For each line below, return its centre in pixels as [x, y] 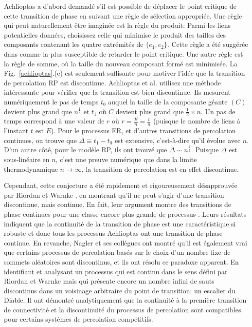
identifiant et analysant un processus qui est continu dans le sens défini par [116, 271]
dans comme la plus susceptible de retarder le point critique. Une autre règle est [124, 53]
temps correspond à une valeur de [54, 121]
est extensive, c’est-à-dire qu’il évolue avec [178, 140]
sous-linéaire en [27, 159]
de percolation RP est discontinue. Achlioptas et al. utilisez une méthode [112, 82]
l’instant [16, 131]
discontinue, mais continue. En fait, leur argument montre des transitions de [118, 204]
